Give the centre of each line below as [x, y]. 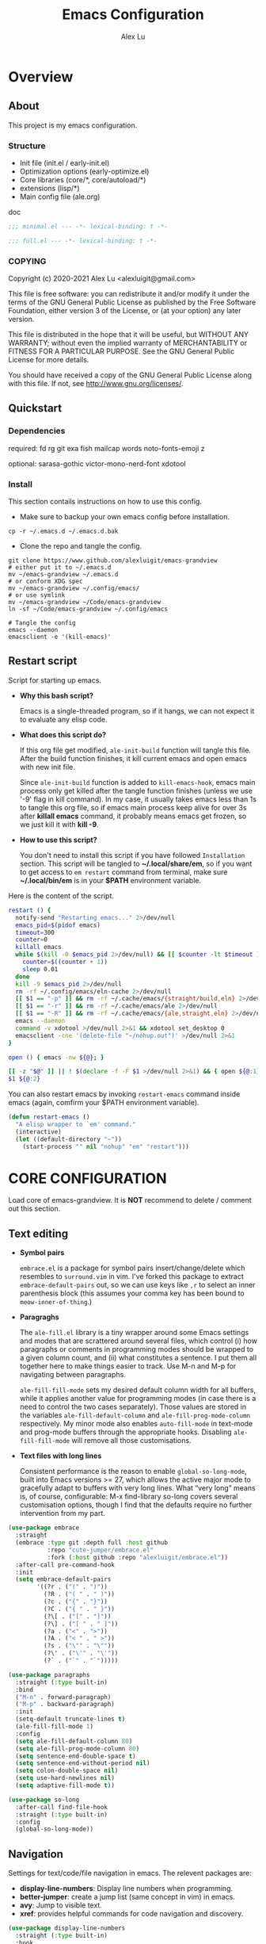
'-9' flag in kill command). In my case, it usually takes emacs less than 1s [138, 799]
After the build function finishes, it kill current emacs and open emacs [133, 758]
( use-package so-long [44, 1800]
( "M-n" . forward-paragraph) [63, 1697]
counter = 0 [31, 940]
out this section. [34, 1209]
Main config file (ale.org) [60, 197]
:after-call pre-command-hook [65, 1565]
